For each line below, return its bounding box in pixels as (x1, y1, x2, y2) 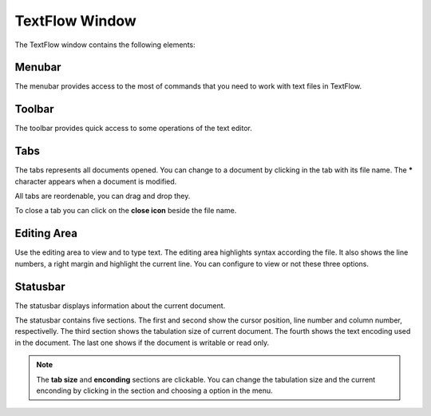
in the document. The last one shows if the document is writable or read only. (14, 338, 270, 347)
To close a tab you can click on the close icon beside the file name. (14, 206, 237, 216)
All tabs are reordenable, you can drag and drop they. (14, 192, 191, 201)
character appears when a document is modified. (14, 176, 177, 186)
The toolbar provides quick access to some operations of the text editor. (14, 124, 253, 133)
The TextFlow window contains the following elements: (14, 40, 196, 50)
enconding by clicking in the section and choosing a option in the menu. (36, 386, 273, 395)
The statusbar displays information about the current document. (14, 300, 226, 311)
